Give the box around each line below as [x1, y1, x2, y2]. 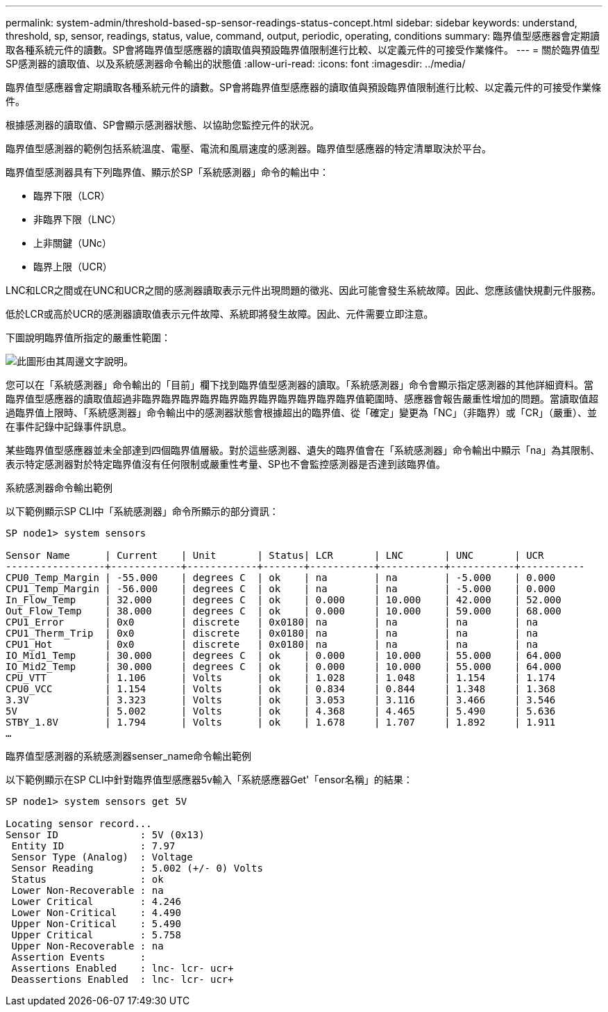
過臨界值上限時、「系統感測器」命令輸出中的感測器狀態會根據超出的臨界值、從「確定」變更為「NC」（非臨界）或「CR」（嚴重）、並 [6, 407, 598, 418]
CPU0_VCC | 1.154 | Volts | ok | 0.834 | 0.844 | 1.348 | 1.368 [6, 683, 556, 694]
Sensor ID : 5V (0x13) [6, 829, 205, 840]
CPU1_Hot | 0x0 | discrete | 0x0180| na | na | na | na [6, 639, 539, 650]
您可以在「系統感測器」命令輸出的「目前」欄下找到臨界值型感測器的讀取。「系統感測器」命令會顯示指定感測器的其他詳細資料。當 [6, 379, 593, 391]
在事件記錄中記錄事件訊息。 [6, 421, 132, 432]
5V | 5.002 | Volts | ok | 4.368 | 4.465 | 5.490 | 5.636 [6, 705, 556, 717]
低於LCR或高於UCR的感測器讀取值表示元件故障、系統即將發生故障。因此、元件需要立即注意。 [6, 308, 434, 320]
